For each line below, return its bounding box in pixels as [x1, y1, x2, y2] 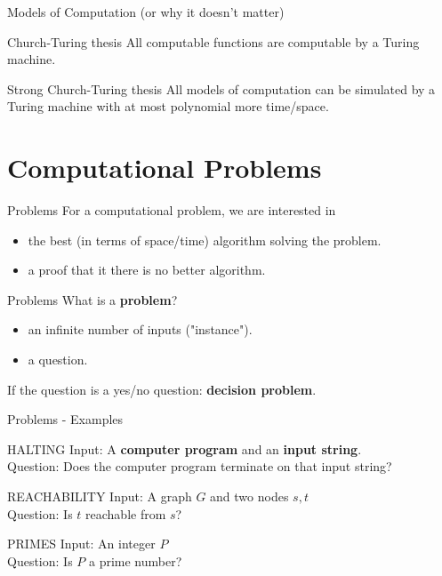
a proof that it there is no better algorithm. [28, 260, 266, 279]
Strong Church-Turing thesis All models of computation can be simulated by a [7, 79, 436, 98]
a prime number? [88, 551, 182, 570]
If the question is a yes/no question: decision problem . [7, 380, 317, 398]
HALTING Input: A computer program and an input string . [7, 439, 362, 458]
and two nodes [210, 487, 289, 506]
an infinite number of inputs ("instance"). [28, 320, 253, 339]
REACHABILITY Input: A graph [7, 487, 192, 506]
